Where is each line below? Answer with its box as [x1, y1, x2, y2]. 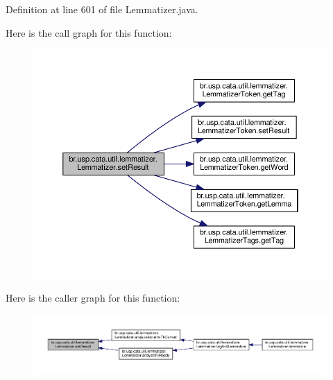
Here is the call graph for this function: [6, 25, 172, 40]
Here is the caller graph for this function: [6, 291, 180, 305]
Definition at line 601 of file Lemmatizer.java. [6, 2, 198, 16]
